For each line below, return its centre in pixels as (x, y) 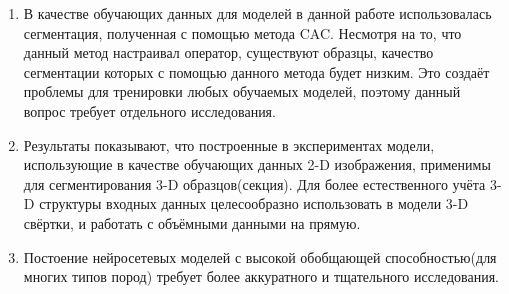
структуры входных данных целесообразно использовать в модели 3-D (254, 203)
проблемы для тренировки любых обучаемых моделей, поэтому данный (242, 91)
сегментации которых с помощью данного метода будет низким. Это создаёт (256, 71)
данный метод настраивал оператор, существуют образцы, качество (228, 52)
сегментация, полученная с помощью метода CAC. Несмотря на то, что (242, 32)
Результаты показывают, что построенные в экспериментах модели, (229, 144)
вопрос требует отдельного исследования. (149, 110)
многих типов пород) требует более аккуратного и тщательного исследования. (261, 276)
